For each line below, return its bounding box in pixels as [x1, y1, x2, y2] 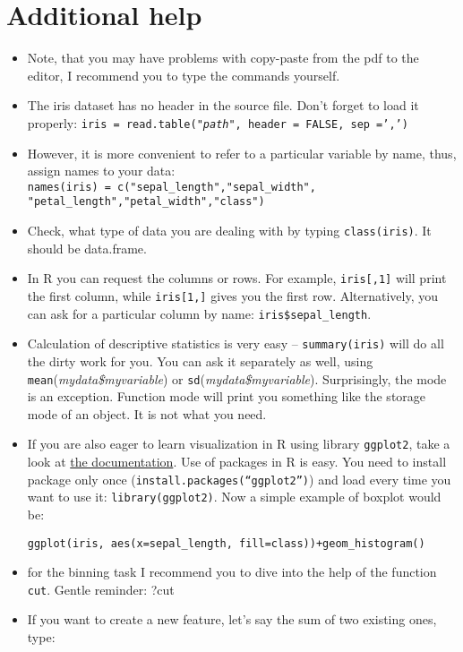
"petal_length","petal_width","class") [27, 195, 265, 209]
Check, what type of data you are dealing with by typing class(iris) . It [27, 221, 432, 240]
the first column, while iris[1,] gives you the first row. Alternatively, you [27, 286, 439, 305]
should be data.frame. [27, 238, 147, 257]
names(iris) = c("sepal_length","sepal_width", [27, 180, 316, 193]
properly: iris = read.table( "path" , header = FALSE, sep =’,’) [27, 113, 408, 132]
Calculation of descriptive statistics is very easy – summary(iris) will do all [27, 334, 444, 353]
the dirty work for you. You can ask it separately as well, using [27, 351, 373, 370]
